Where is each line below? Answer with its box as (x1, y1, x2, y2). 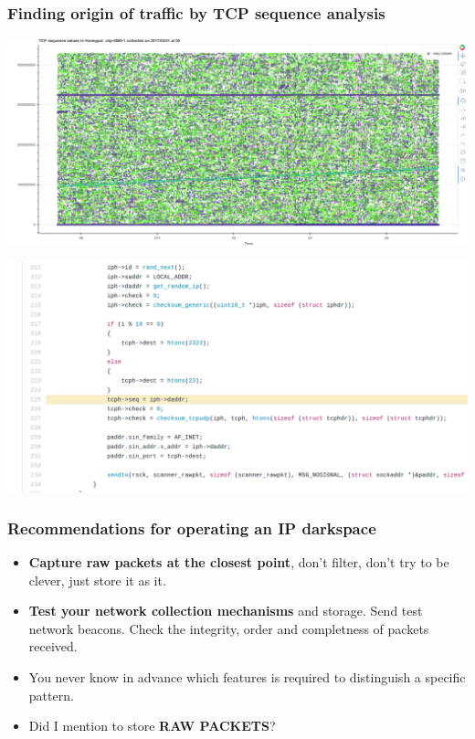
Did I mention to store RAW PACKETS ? (28, 716, 276, 735)
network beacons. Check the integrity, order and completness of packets (28, 618, 429, 638)
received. (28, 637, 78, 656)
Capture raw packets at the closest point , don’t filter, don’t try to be (28, 553, 449, 572)
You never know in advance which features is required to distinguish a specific (28, 668, 466, 686)
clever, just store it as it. (28, 570, 166, 589)
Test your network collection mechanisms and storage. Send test (28, 601, 423, 620)
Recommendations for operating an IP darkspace (7, 516, 376, 539)
